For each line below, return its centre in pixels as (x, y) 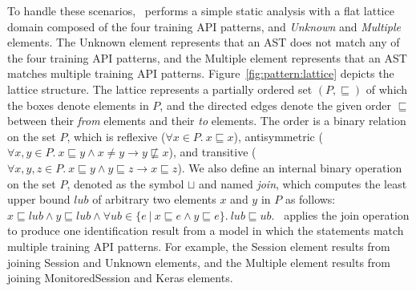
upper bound (39, 199)
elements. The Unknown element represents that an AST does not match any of (204, 42)
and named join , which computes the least (303, 183)
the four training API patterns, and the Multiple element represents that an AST (207, 57)
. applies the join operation (340, 214)
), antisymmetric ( (278, 136)
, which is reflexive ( (116, 136)
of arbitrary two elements (154, 199)
